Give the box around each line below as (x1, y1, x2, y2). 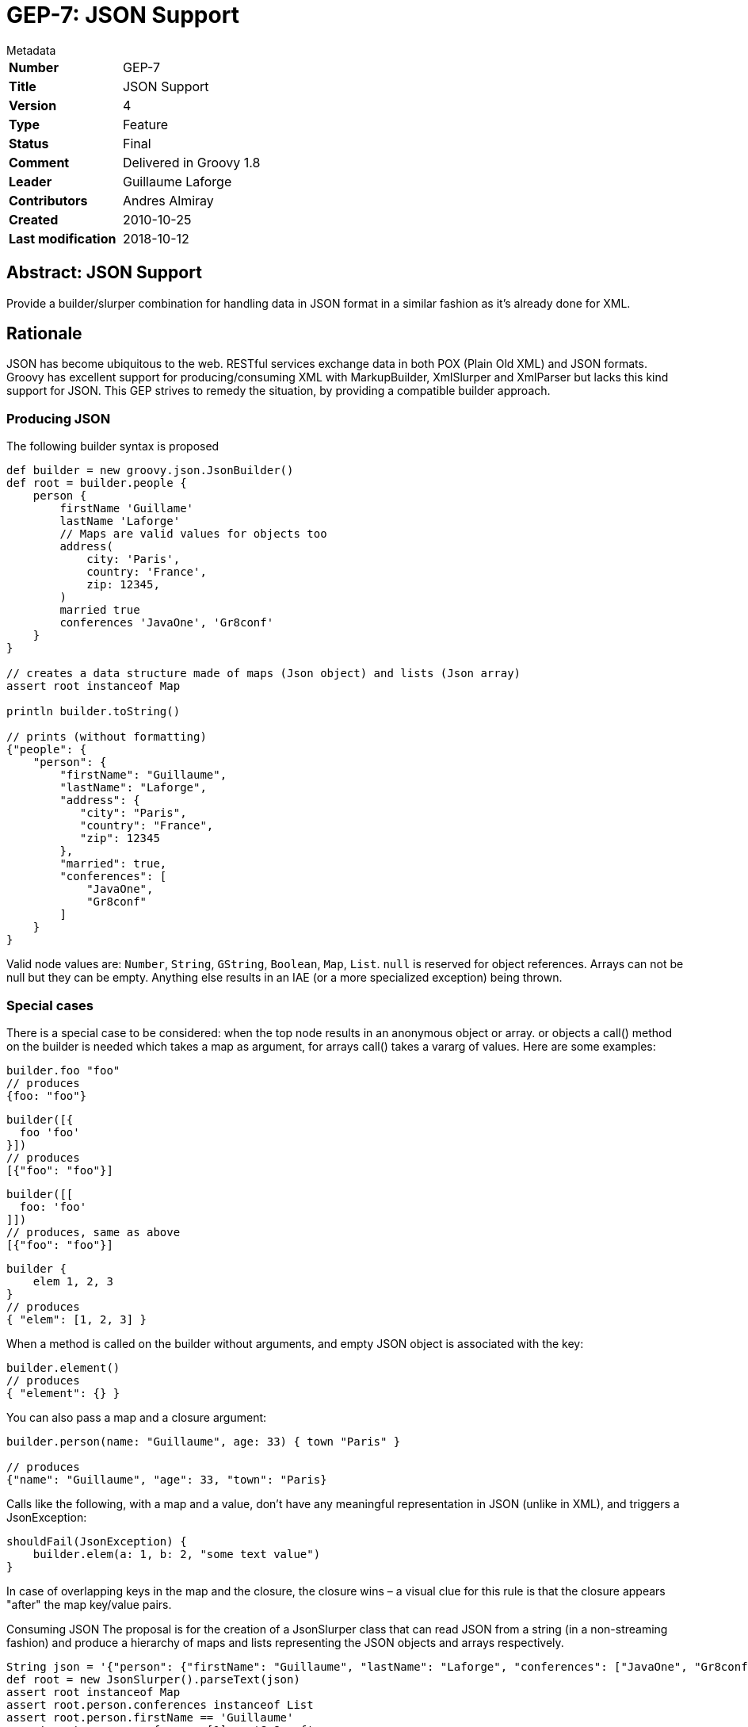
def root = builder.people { (6, 477, 187, 490)
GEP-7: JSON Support (6, 2, 239, 29)
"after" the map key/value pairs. (6, 1597, 172, 1611)
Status (9, 135, 49, 151)
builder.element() (6, 1361, 120, 1374)
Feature (122, 116, 169, 132)
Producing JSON (6, 410, 111, 427)
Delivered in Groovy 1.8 (122, 154, 261, 170)
